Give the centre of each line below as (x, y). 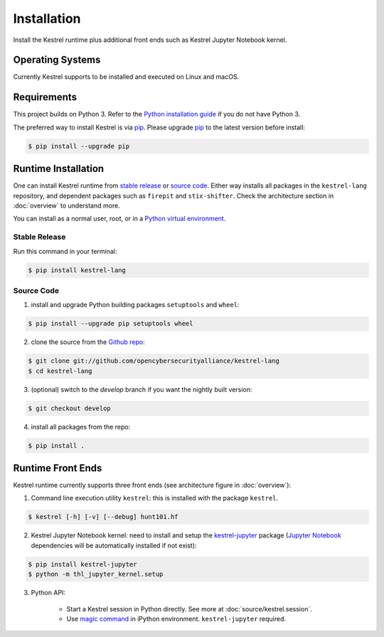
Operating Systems (57, 60)
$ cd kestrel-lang (60, 371)
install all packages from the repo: (81, 427)
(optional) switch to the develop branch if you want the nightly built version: (142, 389)
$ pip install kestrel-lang (77, 270)
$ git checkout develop (70, 408)
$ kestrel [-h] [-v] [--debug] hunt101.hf (103, 517)
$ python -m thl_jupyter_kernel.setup (96, 574)
